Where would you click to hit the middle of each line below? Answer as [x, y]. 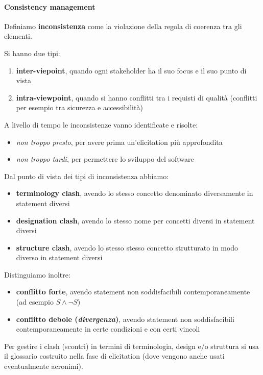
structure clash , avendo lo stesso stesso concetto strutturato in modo [127, 247]
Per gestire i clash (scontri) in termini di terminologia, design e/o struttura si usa [131, 346]
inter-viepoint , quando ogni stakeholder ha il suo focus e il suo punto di [131, 70]
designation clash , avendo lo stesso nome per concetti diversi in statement [135, 220]
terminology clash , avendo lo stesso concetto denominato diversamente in [135, 193]
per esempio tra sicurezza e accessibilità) [79, 107]
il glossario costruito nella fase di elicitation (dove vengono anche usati [114, 356]
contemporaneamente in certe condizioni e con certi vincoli [108, 329]
